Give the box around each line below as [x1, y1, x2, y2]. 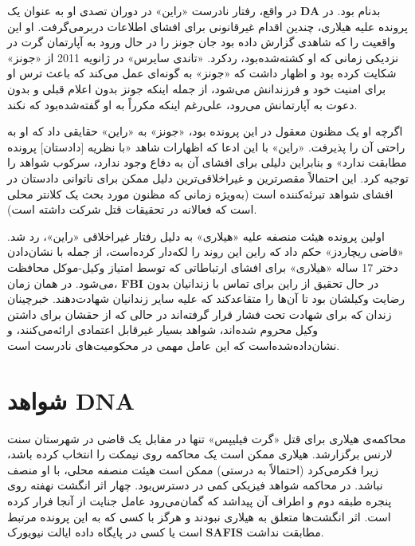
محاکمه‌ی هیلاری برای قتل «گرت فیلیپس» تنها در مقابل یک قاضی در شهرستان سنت [7, 430, 406, 446]
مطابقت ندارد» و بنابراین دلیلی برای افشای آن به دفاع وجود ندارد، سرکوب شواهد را [7, 154, 407, 171]
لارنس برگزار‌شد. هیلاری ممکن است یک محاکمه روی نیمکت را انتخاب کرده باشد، [7, 446, 393, 462]
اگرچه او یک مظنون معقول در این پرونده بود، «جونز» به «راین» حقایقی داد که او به [7, 123, 403, 139]
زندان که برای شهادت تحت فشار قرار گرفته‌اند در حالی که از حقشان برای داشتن [7, 305, 392, 322]
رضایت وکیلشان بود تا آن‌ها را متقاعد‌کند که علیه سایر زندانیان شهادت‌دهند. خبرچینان [7, 290, 405, 307]
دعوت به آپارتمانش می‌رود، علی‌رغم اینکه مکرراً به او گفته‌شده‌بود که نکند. [7, 96, 358, 112]
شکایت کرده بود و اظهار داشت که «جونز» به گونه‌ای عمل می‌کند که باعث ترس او [7, 65, 397, 81]
